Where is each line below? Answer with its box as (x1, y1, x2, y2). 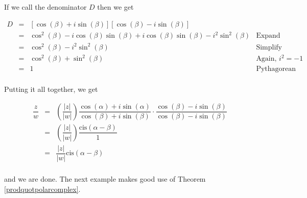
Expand (256, 32, 280, 40)
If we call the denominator (4, 2, 87, 12)
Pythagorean (256, 65, 296, 73)
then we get (97, 2, 134, 12)
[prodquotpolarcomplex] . (4, 183, 81, 194)
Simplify (256, 43, 282, 51)
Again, (256, 55, 277, 63)
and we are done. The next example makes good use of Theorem (4, 174, 206, 184)
